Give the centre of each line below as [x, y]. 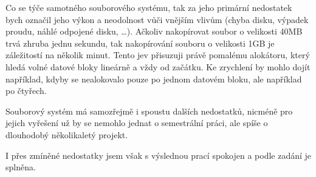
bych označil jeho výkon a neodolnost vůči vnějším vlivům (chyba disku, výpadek [157, 19]
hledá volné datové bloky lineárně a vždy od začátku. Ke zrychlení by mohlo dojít [158, 66]
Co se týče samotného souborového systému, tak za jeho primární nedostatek [149, 7]
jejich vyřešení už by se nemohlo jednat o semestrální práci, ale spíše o [137, 123]
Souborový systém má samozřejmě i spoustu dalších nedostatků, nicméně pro [149, 111]
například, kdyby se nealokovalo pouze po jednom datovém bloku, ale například [154, 78]
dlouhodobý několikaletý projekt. [67, 134]
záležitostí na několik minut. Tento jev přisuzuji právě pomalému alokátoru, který [158, 55]
